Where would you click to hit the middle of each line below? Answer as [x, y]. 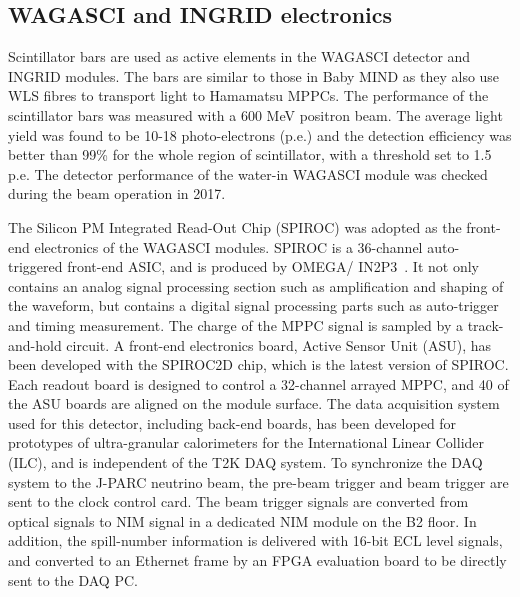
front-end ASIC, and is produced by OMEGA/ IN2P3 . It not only [273, 266]
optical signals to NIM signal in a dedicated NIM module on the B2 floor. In [242, 520]
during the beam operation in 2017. [117, 193]
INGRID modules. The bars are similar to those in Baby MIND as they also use [254, 75]
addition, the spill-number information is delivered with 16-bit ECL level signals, [255, 540]
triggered [35, 266]
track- [485, 324]
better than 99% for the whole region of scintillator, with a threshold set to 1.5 [250, 154]
